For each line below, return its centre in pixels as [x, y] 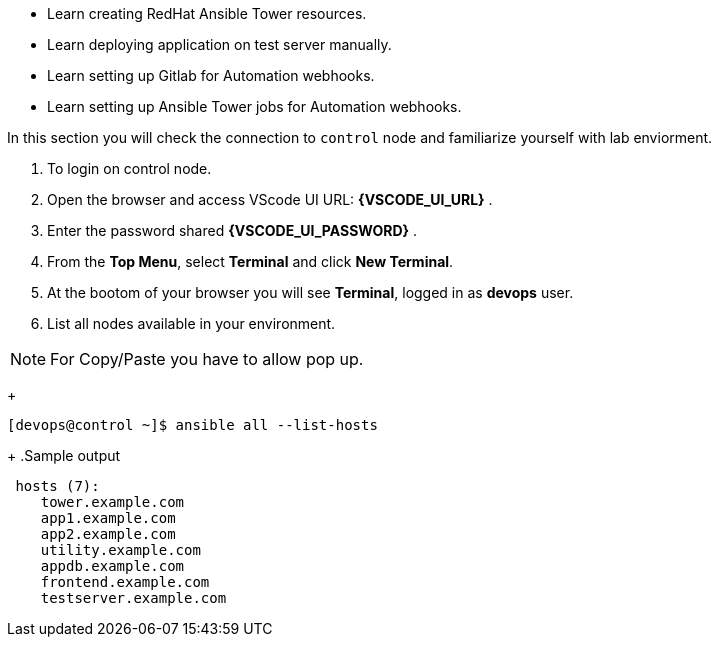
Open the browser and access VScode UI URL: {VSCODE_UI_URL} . [270, 199]
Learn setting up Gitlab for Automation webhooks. [211, 75]
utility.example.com [120, 550]
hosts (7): [57, 486]
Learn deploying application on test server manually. [219, 44]
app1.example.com [108, 518]
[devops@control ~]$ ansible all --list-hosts [192, 425]
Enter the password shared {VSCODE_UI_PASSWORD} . [232, 230]
